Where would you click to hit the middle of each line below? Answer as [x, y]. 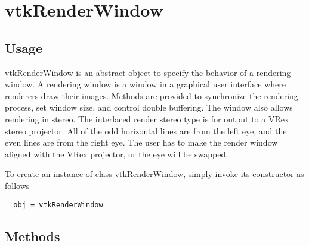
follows [17, 185]
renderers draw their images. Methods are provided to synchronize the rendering [152, 95]
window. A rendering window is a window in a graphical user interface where [145, 84]
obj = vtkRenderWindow [58, 205]
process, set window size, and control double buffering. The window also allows [149, 107]
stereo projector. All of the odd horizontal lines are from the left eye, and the [146, 130]
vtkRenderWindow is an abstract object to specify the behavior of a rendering [148, 72]
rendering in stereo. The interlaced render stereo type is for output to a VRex [147, 119]
